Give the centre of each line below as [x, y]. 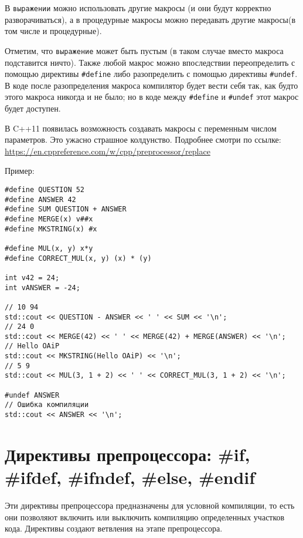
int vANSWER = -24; [42, 288]
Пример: [20, 171]
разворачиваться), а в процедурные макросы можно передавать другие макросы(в [150, 19]
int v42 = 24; [32, 278]
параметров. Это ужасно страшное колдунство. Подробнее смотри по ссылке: [143, 139]
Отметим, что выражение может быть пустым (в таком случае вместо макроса [144, 50]
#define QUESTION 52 [45, 189]
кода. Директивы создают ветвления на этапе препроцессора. [114, 528]
